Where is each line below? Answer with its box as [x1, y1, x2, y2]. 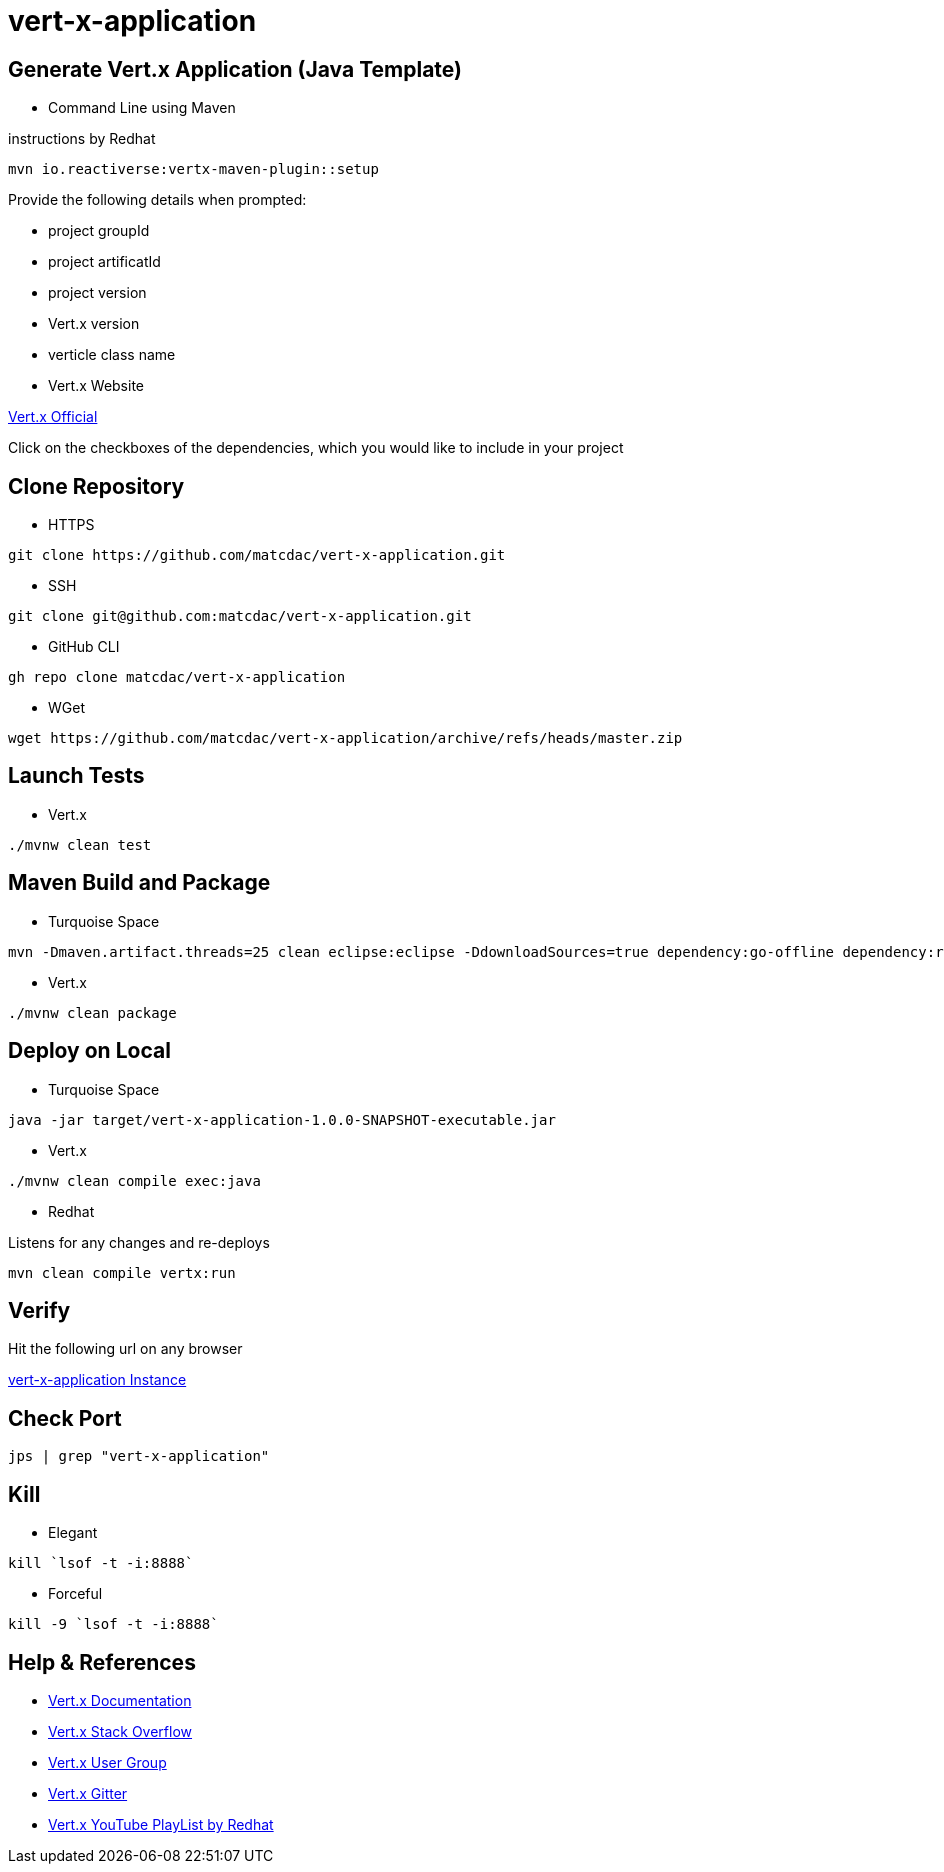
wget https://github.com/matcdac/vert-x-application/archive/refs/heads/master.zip [8, 730, 683, 747]
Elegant [48, 1524, 98, 1542]
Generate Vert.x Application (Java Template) [8, 56, 462, 82]
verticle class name [48, 346, 176, 364]
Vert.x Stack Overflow [48, 1722, 193, 1740]
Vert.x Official [8, 408, 98, 426]
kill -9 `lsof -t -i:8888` [8, 1616, 219, 1633]
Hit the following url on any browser [8, 1340, 243, 1358]
